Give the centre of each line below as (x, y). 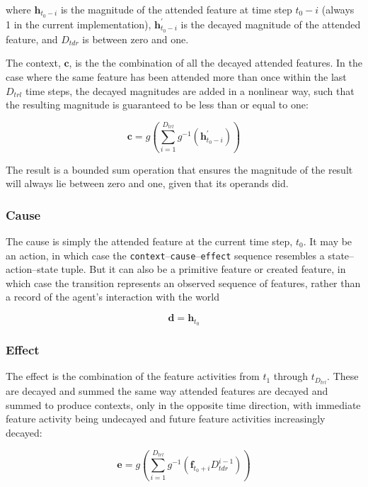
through (291, 376)
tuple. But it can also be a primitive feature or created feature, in (203, 269)
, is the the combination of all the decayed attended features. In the (215, 63)
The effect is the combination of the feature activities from (133, 376)
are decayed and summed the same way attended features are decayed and (167, 391)
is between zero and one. (136, 39)
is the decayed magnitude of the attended (271, 24)
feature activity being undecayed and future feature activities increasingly (166, 419)
